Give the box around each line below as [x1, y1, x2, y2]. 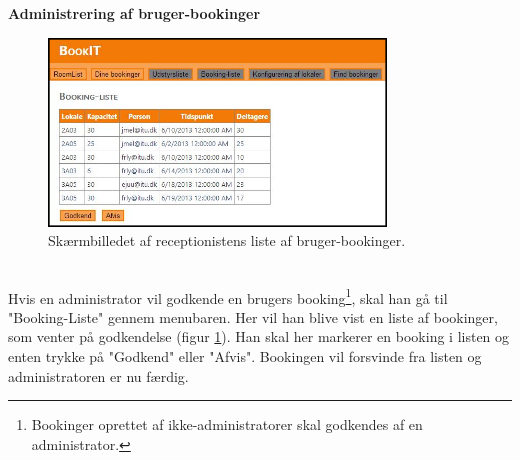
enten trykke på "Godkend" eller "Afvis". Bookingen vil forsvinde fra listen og [8, 346, 482, 366]
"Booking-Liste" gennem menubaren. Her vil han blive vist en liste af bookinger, [8, 306, 498, 327]
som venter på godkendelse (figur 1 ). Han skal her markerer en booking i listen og [8, 326, 510, 347]
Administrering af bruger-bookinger [8, 3, 261, 23]
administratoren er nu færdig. [8, 365, 189, 386]
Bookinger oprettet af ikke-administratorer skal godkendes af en [31, 414, 423, 435]
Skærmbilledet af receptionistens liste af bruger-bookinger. [48, 230, 406, 251]
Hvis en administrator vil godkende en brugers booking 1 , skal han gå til [8, 284, 448, 308]
